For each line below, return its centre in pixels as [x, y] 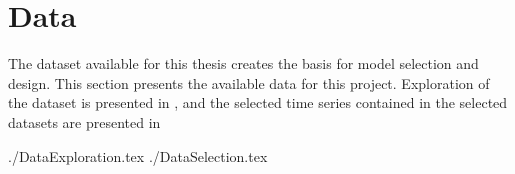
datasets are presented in [84, 121]
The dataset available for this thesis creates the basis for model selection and [243, 63]
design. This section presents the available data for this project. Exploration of [249, 82]
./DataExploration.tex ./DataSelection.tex [138, 155]
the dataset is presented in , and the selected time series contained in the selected [258, 102]
